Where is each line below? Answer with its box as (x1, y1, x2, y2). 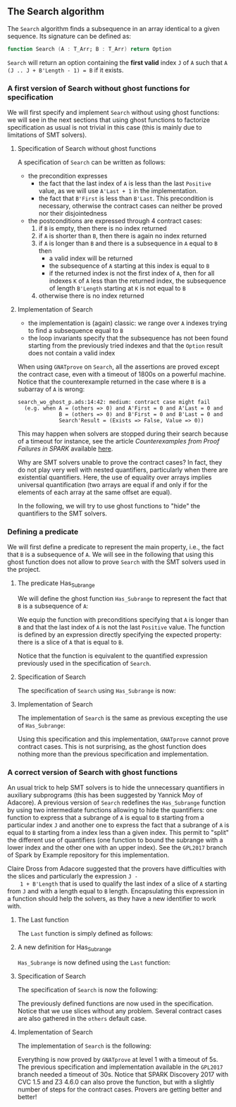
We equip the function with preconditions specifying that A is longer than (17, 616, 229, 624)
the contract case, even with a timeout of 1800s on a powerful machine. (17, 369, 226, 378)
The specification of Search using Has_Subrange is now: (17, 687, 176, 695)
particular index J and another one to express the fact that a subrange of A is (7, 821, 230, 829)
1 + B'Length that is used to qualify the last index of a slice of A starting (20, 879, 228, 888)
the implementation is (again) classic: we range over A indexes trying (27, 319, 228, 327)
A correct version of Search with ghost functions (7, 768, 178, 777)
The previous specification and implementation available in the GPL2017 (17, 1063, 223, 1071)
